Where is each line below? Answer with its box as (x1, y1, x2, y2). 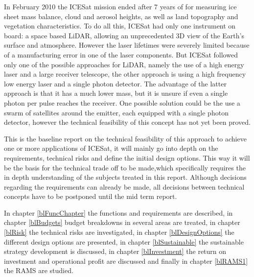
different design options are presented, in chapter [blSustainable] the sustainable (4, 236, 244, 247)
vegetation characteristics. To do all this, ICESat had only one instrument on (4, 21, 236, 31)
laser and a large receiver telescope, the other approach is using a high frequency (4, 69, 246, 79)
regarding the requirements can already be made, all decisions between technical (4, 181, 245, 192)
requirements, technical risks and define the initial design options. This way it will (4, 152, 250, 163)
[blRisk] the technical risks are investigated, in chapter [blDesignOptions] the (4, 227, 234, 237)
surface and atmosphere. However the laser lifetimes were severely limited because (4, 40, 250, 50)
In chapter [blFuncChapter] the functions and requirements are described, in (4, 207, 233, 218)
